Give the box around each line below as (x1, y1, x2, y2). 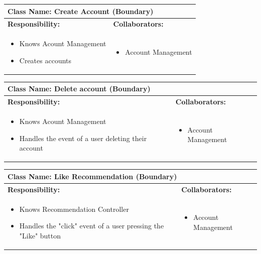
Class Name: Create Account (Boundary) (8, 6, 154, 16)
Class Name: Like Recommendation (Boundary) (8, 171, 177, 181)
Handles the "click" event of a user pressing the (19, 220, 164, 231)
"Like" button (19, 230, 61, 240)
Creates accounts (19, 55, 72, 65)
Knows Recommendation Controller (19, 203, 129, 214)
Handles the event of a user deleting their (19, 133, 147, 143)
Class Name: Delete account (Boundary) (8, 83, 151, 94)
